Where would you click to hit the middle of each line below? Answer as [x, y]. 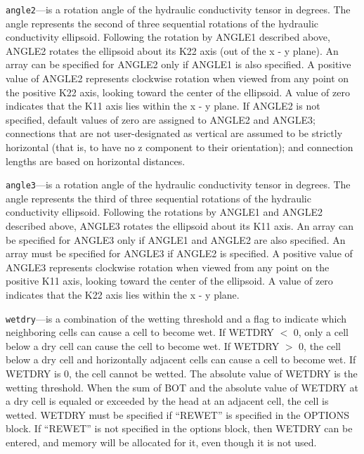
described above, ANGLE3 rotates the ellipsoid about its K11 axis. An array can [180, 226]
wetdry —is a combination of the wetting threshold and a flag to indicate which [176, 318]
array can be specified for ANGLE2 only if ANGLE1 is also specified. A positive [178, 64]
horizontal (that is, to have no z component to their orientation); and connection [180, 147]
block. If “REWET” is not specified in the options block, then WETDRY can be [179, 428]
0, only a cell [321, 332]
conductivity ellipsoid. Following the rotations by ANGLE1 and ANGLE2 [164, 212]
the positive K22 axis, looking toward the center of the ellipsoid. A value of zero [178, 92]
